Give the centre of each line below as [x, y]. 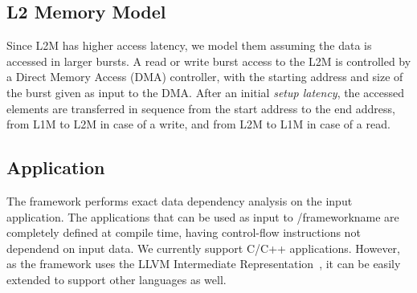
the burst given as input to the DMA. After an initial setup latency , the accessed [205, 92]
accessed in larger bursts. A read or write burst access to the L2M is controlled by [209, 61]
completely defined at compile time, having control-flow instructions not [184, 232]
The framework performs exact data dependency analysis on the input [180, 200]
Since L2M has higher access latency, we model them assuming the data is [189, 45]
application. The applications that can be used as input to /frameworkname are [203, 216]
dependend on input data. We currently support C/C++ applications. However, [203, 248]
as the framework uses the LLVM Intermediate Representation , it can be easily [204, 264]
